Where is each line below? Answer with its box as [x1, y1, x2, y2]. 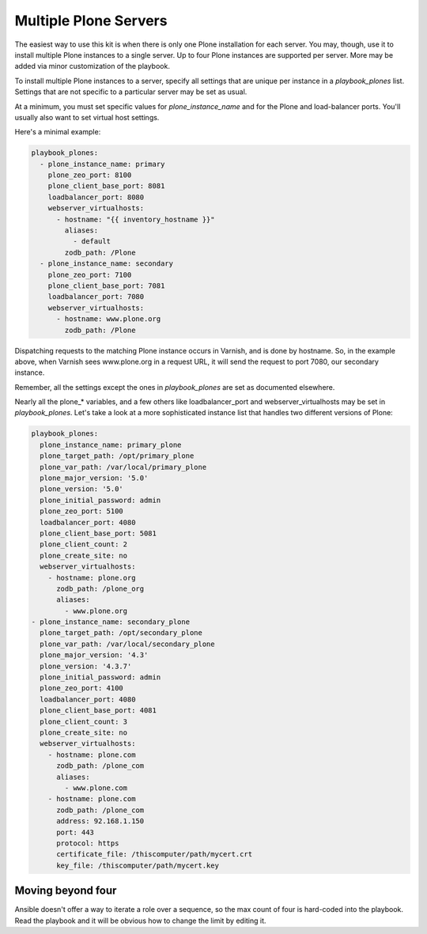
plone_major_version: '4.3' [40, 651, 149, 660]
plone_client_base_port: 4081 [40, 706, 157, 715]
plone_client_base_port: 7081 [47, 281, 165, 290]
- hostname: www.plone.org [56, 315, 161, 323]
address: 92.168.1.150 [56, 817, 145, 826]
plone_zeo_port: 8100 [47, 171, 132, 180]
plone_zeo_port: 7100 [47, 270, 132, 279]
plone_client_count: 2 [40, 540, 128, 549]
